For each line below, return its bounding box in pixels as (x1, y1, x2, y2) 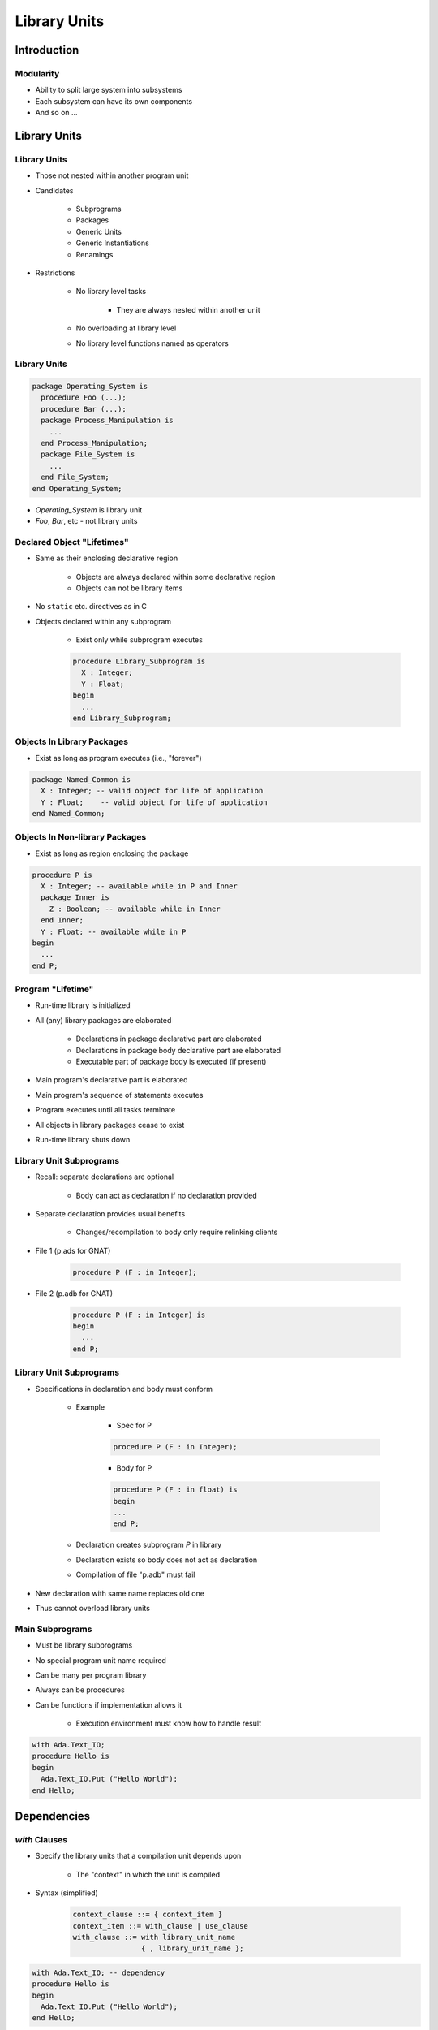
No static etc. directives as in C (35, 602, 148, 611)
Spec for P (116, 1421, 152, 1431)
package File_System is (41, 450, 135, 459)
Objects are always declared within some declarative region (75, 572, 276, 581)
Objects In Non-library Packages (15, 831, 147, 843)
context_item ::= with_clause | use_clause (72, 1921, 249, 1930)
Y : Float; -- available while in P (41, 926, 187, 936)
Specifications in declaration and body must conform (35, 1384, 213, 1393)
